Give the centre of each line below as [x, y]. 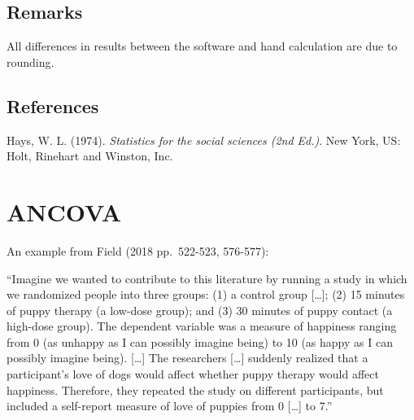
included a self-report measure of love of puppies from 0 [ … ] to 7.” [170, 406]
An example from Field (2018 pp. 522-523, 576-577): [138, 250]
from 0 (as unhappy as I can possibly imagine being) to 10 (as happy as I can [200, 341]
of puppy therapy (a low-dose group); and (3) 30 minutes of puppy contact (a [200, 310]
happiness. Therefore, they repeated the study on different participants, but [195, 389]
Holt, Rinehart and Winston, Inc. [90, 156]
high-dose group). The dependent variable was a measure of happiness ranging [202, 326]
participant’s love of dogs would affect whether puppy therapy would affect [193, 374]
